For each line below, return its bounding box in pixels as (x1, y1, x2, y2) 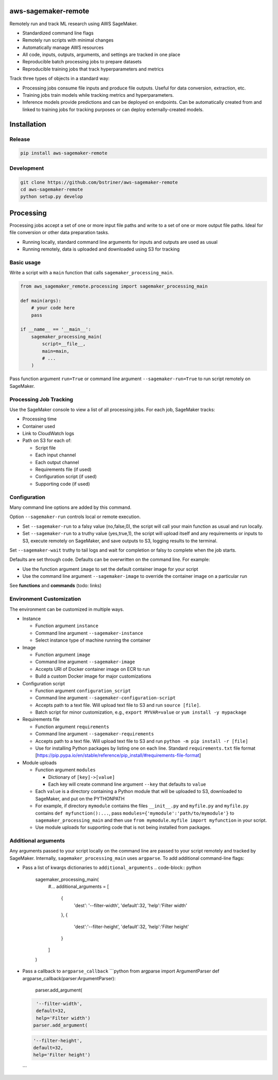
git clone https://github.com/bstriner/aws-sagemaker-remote (20, 179, 178, 185)
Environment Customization (9, 595, 81, 603)
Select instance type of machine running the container (35, 637, 151, 643)
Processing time (22, 416, 57, 422)
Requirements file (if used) (35, 466, 92, 473)
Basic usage (9, 259, 41, 266)
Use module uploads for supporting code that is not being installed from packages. (35, 824, 212, 830)
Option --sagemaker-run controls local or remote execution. (9, 514, 141, 520)
